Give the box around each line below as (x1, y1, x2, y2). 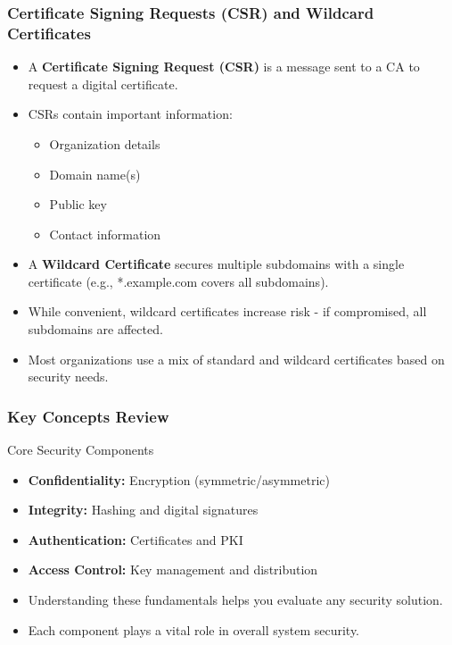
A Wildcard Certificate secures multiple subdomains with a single (28, 255, 405, 273)
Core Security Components (7, 440, 154, 459)
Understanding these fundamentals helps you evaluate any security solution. (28, 591, 443, 609)
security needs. (28, 367, 109, 386)
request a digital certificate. (28, 74, 178, 93)
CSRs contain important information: (28, 105, 233, 123)
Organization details (49, 134, 160, 153)
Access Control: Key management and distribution (28, 560, 318, 579)
